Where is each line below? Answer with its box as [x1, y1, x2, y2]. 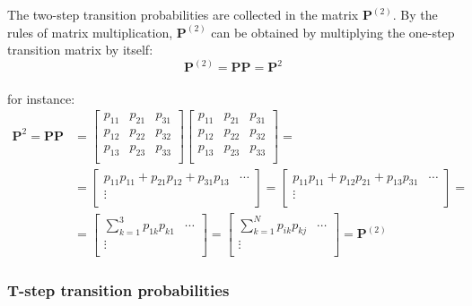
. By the [392, 5, 438, 23]
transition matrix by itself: [7, 40, 153, 59]
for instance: [7, 89, 75, 107]
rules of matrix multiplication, [7, 22, 173, 41]
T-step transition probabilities [7, 279, 230, 302]
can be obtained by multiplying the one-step [211, 22, 455, 41]
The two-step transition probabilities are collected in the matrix [7, 5, 359, 23]
